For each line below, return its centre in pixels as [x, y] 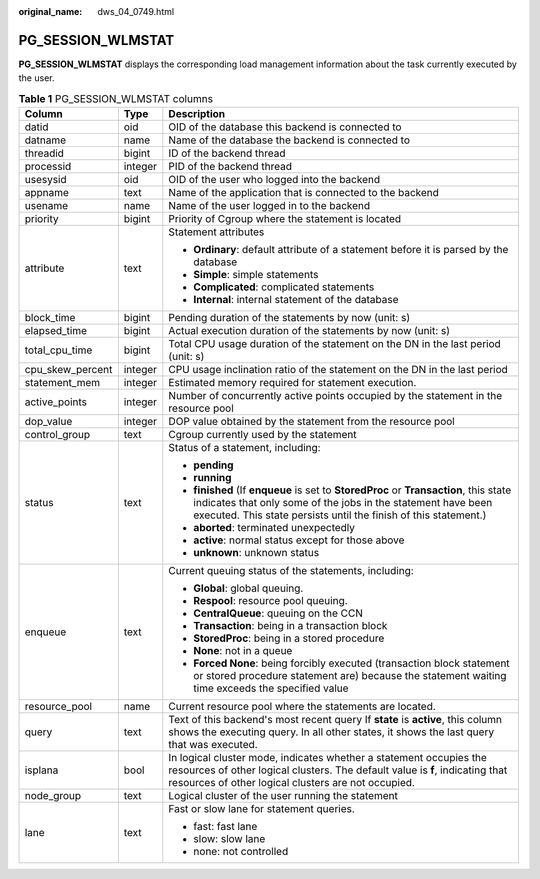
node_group [53, 796]
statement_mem [62, 383]
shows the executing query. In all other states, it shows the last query [331, 732]
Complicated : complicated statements [284, 287]
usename [46, 206]
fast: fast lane [225, 827]
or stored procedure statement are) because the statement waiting [350, 676]
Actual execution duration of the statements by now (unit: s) [309, 331]
